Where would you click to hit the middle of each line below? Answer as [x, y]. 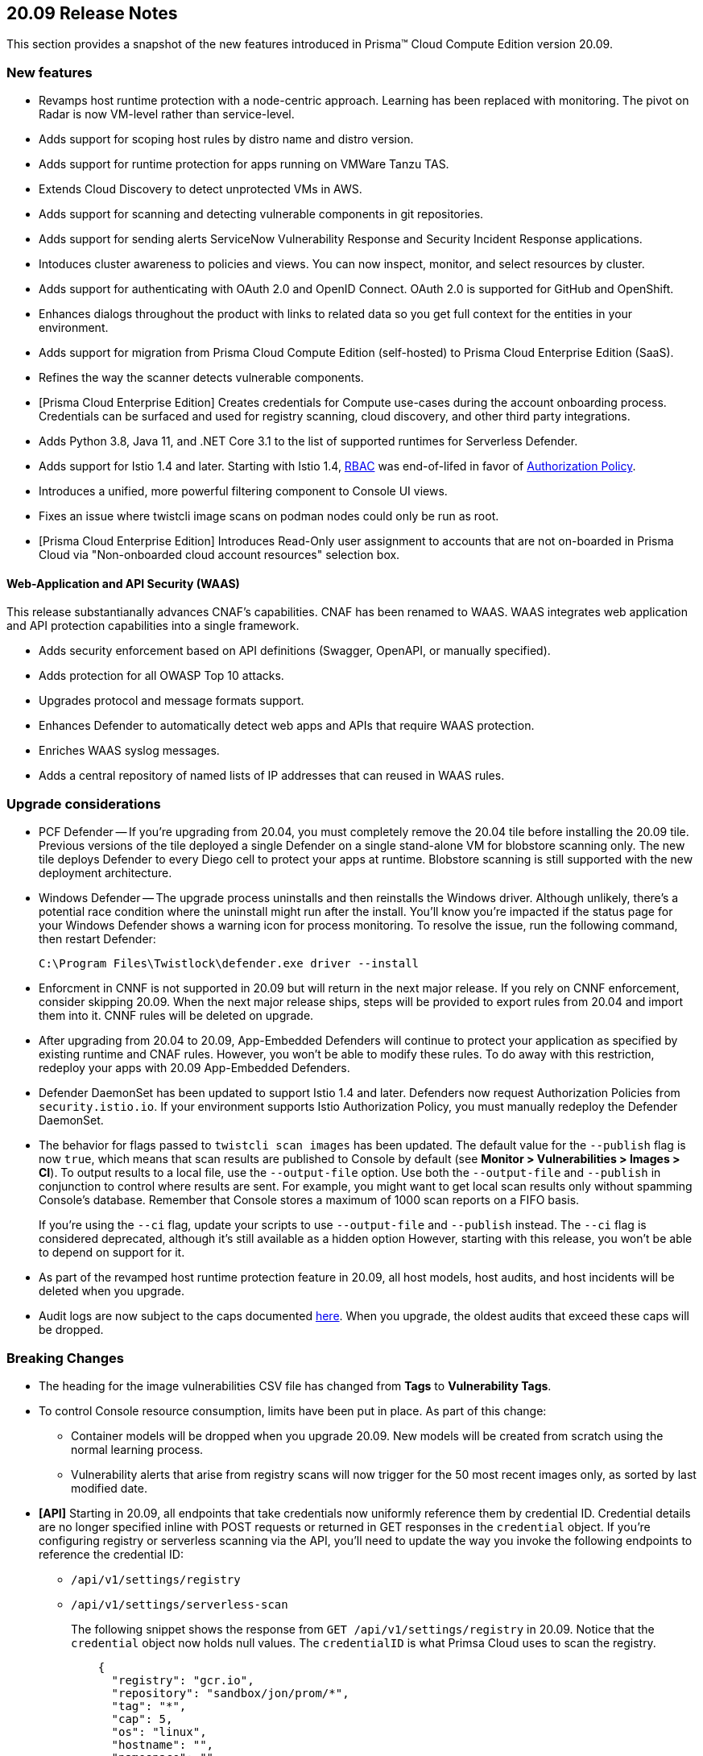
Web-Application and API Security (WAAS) [123, 583]
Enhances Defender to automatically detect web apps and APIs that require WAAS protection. [287, 726]
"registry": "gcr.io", [183, 1680]
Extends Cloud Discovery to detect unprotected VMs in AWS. [201, 189]
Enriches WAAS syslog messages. [129, 751]
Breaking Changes [66, 1358]
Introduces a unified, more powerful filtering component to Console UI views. [243, 491]
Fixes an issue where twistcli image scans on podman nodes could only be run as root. [269, 516]
